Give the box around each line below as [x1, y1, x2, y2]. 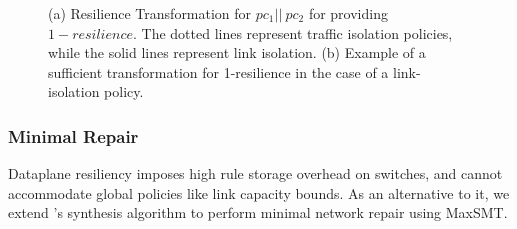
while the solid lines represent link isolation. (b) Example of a [48, 42, 426, 63]
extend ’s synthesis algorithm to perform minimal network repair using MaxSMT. [8, 202, 508, 223]
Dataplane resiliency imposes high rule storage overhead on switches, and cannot [8, 163, 503, 184]
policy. [104, 81, 144, 102]
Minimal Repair [8, 123, 139, 148]
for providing [308, 3, 388, 23]
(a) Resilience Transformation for [48, 3, 252, 23]
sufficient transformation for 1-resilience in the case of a [48, 61, 389, 82]
